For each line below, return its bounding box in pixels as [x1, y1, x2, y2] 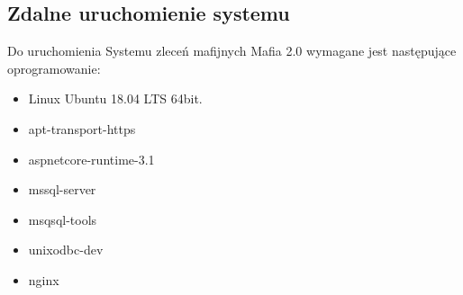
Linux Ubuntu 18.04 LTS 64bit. [28, 89, 203, 108]
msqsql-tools [28, 210, 97, 228]
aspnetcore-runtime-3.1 [28, 149, 155, 168]
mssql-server [28, 180, 96, 199]
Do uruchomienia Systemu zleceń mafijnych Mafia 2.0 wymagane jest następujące [7, 41, 457, 60]
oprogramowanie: [7, 58, 101, 77]
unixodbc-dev [28, 240, 104, 259]
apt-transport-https [28, 119, 136, 138]
